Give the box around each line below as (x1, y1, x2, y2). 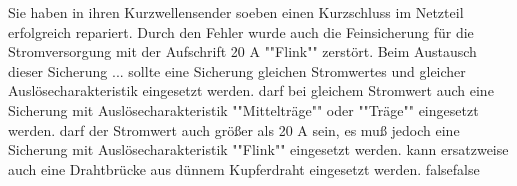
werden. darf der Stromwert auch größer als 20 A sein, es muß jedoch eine (8, 119, 460, 140)
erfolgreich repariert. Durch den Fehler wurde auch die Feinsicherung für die (8, 21, 474, 42)
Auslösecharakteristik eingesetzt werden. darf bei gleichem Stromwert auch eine (8, 80, 494, 101)
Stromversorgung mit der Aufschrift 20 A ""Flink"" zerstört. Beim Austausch (8, 41, 477, 62)
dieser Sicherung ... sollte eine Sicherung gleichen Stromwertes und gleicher (8, 60, 466, 81)
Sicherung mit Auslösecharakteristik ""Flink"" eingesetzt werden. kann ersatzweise (8, 139, 509, 160)
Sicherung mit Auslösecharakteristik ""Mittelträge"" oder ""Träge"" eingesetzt (8, 99, 479, 120)
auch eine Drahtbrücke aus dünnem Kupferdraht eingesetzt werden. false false (8, 158, 480, 179)
